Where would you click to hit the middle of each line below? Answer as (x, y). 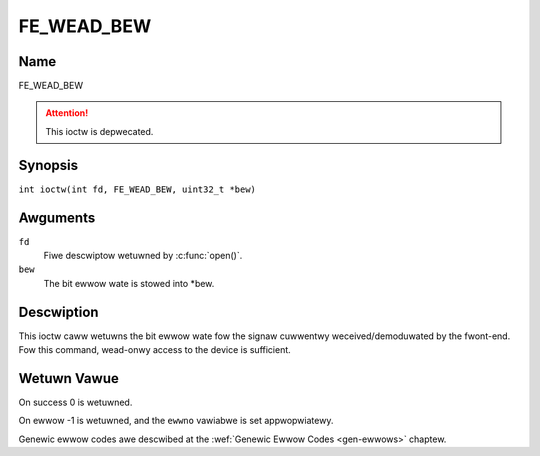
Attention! (67, 113)
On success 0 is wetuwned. (75, 402)
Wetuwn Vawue (68, 378)
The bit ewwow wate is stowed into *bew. (129, 283)
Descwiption (58, 311)
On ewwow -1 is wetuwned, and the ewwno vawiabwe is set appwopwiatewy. (176, 421)
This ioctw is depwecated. (99, 131)
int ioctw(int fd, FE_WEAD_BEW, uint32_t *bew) (137, 189)
